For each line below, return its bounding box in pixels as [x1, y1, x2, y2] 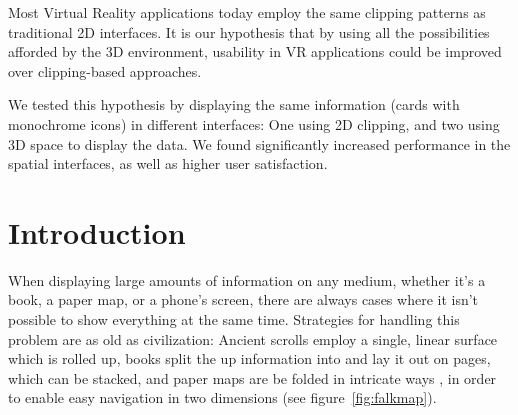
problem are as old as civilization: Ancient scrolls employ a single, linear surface [8, 328, 498, 349]
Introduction [8, 211, 186, 252]
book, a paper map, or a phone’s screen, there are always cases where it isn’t [8, 289, 479, 310]
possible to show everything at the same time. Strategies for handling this [8, 309, 460, 330]
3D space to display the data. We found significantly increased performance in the [8, 133, 511, 154]
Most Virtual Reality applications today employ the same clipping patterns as [8, 2, 486, 22]
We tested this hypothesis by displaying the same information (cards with [8, 94, 460, 115]
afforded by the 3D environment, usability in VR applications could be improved [8, 41, 502, 62]
